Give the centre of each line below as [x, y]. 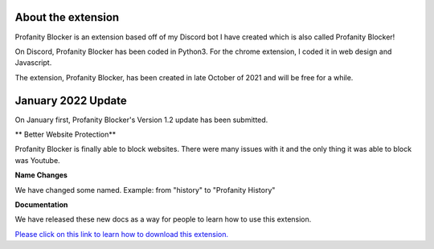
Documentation [41, 204]
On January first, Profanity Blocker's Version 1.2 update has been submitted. [141, 120]
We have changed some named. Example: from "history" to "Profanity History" [145, 190]
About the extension [67, 17]
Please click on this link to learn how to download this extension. [122, 234]
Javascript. [33, 63]
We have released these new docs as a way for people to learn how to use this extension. [163, 219]
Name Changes [41, 175]
